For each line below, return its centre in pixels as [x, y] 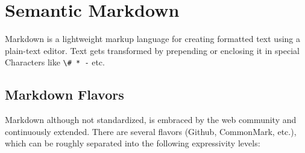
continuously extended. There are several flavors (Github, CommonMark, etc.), [151, 131]
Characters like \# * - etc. [55, 62]
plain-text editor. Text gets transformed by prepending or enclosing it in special [152, 50]
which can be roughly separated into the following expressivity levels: [133, 143]
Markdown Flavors [64, 94]
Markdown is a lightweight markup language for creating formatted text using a [152, 39]
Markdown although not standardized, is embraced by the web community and [151, 120]
